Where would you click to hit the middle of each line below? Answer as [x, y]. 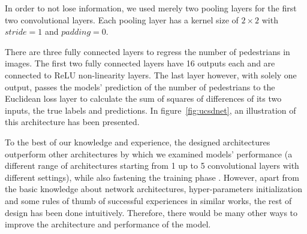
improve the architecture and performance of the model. [108, 224]
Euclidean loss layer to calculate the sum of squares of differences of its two [143, 98]
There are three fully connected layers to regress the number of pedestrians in [148, 51]
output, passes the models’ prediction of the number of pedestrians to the [140, 86]
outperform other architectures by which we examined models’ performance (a [149, 154]
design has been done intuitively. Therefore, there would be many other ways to [151, 212]
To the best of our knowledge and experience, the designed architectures [138, 142]
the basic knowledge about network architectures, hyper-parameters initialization [153, 189]
